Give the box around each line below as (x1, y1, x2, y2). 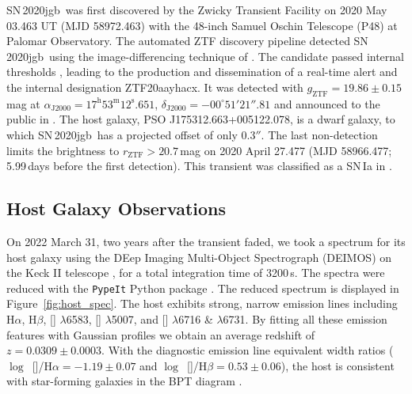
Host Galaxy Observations (6, 196, 227, 221)
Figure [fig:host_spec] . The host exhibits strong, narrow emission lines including (6, 295, 398, 312)
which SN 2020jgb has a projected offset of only (6, 126, 238, 142)
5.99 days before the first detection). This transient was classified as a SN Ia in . (6, 157, 392, 174)
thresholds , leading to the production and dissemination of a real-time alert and (6, 63, 398, 80)
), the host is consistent (280, 357, 395, 373)
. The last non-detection (261, 126, 378, 142)
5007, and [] (111, 310, 169, 327)
